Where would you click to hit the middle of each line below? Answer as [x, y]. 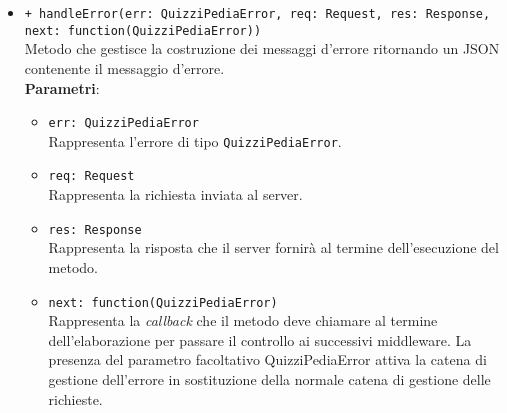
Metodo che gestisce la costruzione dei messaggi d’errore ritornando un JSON [262, 48]
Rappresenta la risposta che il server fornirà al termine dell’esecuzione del [273, 247]
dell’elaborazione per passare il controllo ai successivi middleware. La [260, 339]
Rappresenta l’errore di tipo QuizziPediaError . [195, 140]
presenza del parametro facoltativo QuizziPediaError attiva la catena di [267, 359]
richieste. [75, 398]
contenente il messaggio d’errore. [124, 67]
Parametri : [62, 87]
